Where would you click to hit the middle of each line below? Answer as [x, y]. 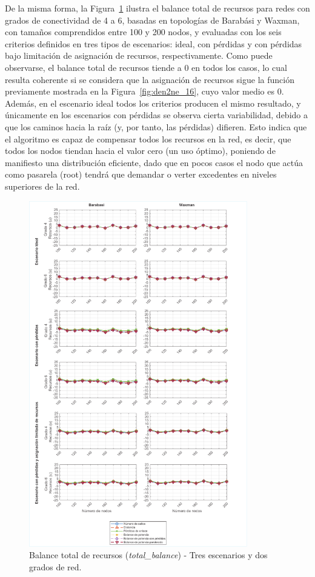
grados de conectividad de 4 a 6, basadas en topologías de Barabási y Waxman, [152, 20]
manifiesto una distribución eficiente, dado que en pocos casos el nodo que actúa [154, 162]
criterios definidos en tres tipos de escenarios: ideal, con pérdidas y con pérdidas [154, 43]
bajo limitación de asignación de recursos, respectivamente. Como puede [139, 55]
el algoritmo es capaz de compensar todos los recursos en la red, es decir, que [148, 138]
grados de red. [55, 567]
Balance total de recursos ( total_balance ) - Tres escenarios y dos [148, 555]
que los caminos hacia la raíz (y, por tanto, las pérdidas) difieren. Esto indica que [156, 126]
